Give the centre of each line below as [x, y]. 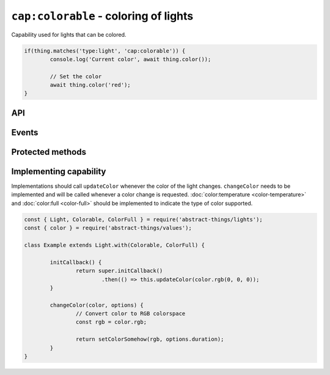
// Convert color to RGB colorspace [130, 314]
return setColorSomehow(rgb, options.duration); [150, 339]
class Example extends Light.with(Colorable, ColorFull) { [114, 245]
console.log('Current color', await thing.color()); [130, 59]
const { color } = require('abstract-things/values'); [108, 228]
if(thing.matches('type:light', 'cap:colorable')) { [105, 51]
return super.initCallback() [119, 271]
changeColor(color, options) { [97, 305]
